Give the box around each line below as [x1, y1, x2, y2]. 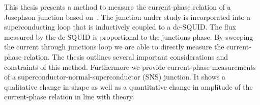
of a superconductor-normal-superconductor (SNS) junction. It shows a [4, 71, 225, 82]
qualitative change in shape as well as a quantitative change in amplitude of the [4, 81, 253, 92]
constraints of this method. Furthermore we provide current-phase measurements [4, 61, 256, 72]
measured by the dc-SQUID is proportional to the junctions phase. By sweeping [4, 31, 253, 42]
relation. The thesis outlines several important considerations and [23, 51, 228, 62]
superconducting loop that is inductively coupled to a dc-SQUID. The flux [4, 21, 236, 32]
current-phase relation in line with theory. [4, 91, 134, 102]
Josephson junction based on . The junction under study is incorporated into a [4, 11, 251, 22]
